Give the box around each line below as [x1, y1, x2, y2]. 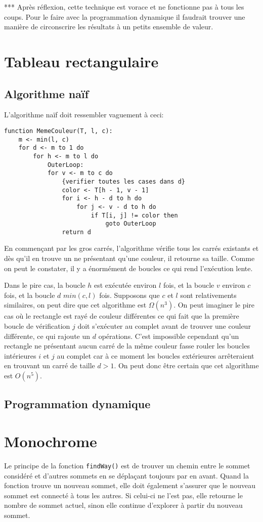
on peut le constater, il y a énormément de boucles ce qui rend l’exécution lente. [4, 263, 253, 273]
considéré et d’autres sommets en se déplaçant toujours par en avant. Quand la [4, 470, 249, 481]
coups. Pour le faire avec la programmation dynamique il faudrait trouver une [4, 11, 245, 22]
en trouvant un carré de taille [4, 360, 95, 371]
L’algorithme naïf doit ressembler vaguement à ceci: [4, 109, 164, 120]
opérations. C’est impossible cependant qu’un [98, 330, 239, 341]
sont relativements [180, 289, 237, 300]
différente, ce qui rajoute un [4, 330, 91, 341]
